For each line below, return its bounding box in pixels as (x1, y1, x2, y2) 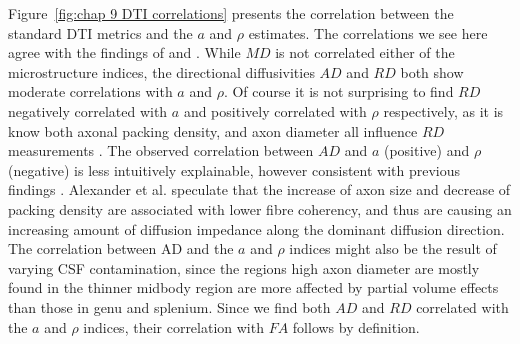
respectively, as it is (383, 100, 504, 121)
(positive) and (383, 140, 470, 161)
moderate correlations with (8, 81, 173, 102)
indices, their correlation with (83, 316, 264, 337)
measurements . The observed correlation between (8, 140, 314, 161)
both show (400, 61, 464, 82)
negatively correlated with (8, 100, 168, 121)
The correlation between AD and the (8, 238, 234, 259)
